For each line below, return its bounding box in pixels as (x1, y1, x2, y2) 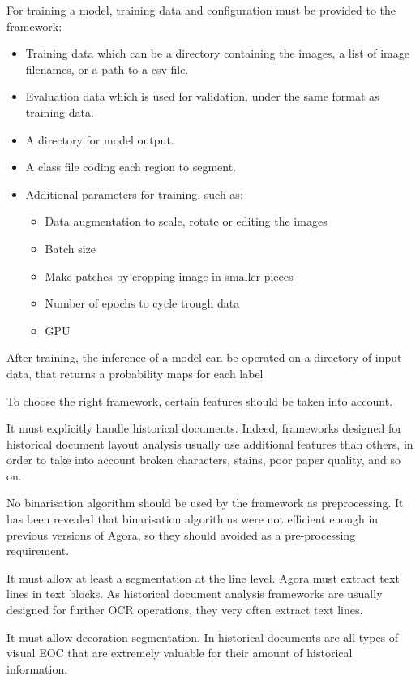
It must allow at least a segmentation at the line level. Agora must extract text (6, 569, 400, 586)
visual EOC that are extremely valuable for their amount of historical (6, 644, 353, 661)
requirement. (6, 542, 70, 559)
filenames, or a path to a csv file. (25, 60, 189, 77)
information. (6, 660, 68, 677)
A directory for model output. (25, 131, 174, 148)
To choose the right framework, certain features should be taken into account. (6, 392, 393, 409)
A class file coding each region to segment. (25, 158, 237, 175)
